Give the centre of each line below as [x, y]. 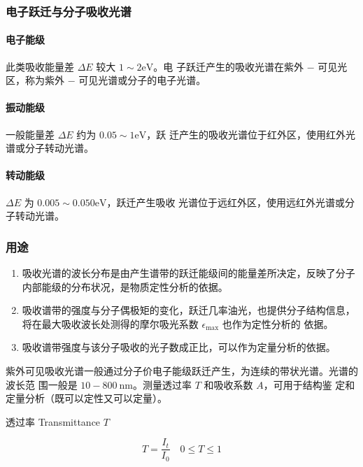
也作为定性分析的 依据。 [278, 323]
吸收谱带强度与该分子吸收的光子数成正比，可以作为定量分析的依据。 [179, 347]
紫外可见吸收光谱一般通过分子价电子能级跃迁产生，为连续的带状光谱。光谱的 [182, 370]
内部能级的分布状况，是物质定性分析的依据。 [125, 286]
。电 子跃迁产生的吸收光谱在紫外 [228, 66]
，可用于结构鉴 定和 [309, 384]
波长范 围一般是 [42, 384]
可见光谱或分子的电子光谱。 [142, 80]
